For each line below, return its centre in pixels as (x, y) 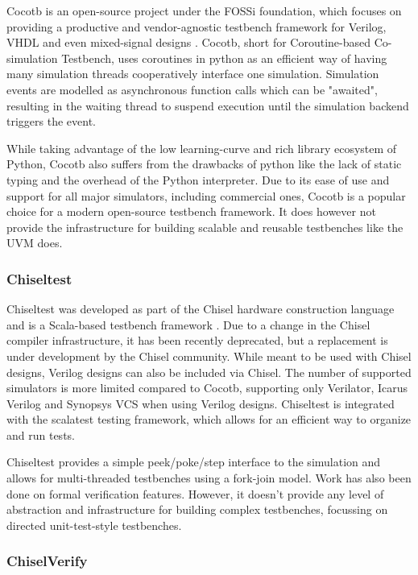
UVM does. (35, 243)
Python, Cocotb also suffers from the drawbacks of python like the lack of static (204, 164)
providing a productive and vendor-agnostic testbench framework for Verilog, (197, 26)
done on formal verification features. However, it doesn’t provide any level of (195, 493)
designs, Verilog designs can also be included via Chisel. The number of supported (209, 372)
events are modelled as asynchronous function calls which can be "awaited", (192, 89)
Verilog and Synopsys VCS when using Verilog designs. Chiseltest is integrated (201, 403)
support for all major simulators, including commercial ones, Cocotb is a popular (206, 195)
